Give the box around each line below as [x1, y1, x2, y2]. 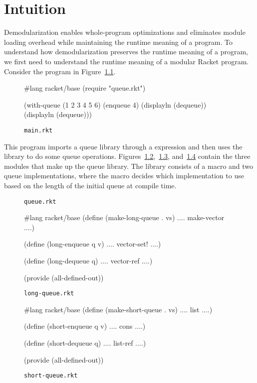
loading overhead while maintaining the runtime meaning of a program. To [4, 36, 233, 47]
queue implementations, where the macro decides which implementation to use [4, 170, 244, 181]
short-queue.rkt [24, 372, 78, 380]
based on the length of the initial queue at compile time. [4, 180, 177, 190]
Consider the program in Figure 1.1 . [4, 66, 116, 76]
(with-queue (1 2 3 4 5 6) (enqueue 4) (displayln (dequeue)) [24, 99, 207, 110]
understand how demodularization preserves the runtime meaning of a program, [4, 46, 248, 57]
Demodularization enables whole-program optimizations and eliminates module [4, 27, 246, 37]
